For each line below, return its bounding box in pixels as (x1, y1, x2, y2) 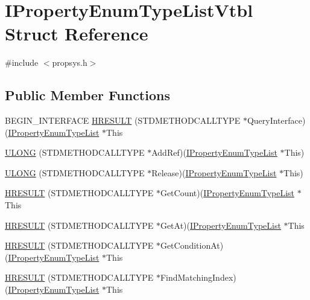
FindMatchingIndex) (160, 271, 236, 284)
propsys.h (52, 56, 87, 69)
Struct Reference (5, 21, 148, 46)
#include (5, 56, 39, 69)
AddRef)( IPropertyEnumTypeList (151, 146, 277, 159)
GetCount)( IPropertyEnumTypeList (160, 187, 295, 199)
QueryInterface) (247, 114, 306, 127)
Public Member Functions (5, 86, 170, 104)
